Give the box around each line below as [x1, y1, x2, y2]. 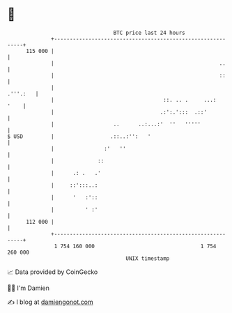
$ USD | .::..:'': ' [7, 132, 151, 140]
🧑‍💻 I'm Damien [7, 284, 50, 292]
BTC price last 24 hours [113, 29, 186, 36]
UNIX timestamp [125, 254, 170, 262]
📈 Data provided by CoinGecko [7, 268, 98, 276]
